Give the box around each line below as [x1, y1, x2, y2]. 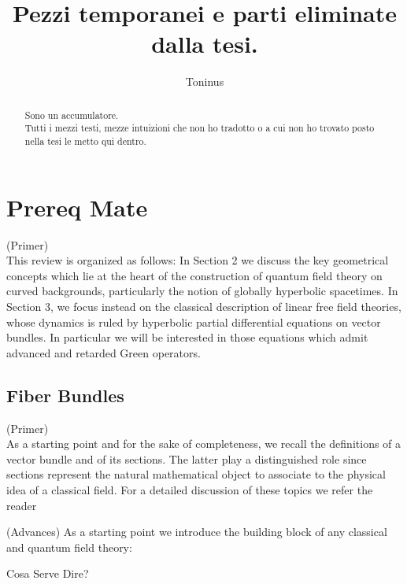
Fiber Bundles [6, 383, 124, 407]
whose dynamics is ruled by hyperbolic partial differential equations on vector [6, 313, 381, 330]
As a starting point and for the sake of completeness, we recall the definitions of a [6, 435, 401, 452]
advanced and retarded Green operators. [6, 344, 201, 360]
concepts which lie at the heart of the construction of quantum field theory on [6, 267, 383, 283]
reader [6, 497, 37, 513]
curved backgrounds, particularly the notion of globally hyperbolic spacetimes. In [6, 283, 398, 299]
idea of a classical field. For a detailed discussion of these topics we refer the [6, 481, 373, 497]
